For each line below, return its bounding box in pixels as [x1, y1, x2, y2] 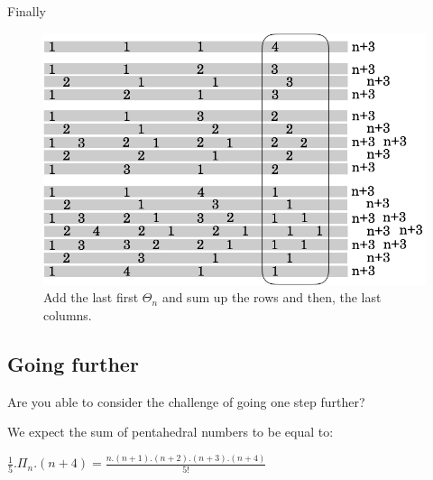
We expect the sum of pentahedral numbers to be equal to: [7, 422, 334, 441]
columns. [43, 305, 92, 324]
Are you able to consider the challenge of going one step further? [7, 392, 365, 411]
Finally [7, 2, 46, 20]
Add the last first [43, 288, 139, 307]
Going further [7, 349, 139, 377]
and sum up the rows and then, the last [161, 288, 382, 307]
